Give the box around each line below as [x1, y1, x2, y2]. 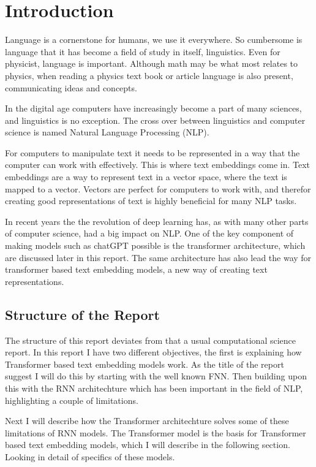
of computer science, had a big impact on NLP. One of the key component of [5, 227, 294, 240]
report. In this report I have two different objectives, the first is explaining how [5, 346, 302, 359]
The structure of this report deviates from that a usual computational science [5, 333, 296, 346]
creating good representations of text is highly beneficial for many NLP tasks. [5, 194, 297, 207]
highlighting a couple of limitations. [5, 393, 138, 406]
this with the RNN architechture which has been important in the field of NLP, [5, 381, 303, 394]
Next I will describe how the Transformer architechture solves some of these [5, 414, 289, 427]
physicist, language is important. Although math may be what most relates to [5, 57, 298, 70]
